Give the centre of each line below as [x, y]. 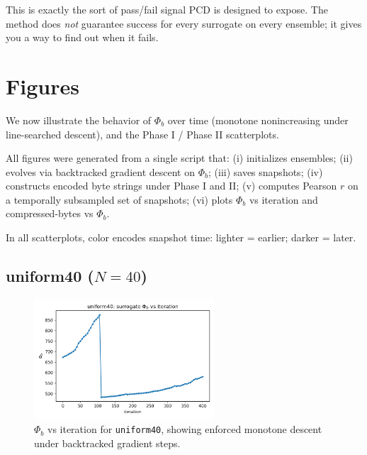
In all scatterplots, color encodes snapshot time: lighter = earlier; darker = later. [181, 237]
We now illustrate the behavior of [79, 120]
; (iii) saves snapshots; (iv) [265, 171]
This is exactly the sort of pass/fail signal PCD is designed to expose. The [167, 9]
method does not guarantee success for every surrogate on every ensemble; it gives [184, 23]
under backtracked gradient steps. [107, 443]
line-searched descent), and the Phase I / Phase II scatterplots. [142, 134]
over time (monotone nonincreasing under [258, 120]
